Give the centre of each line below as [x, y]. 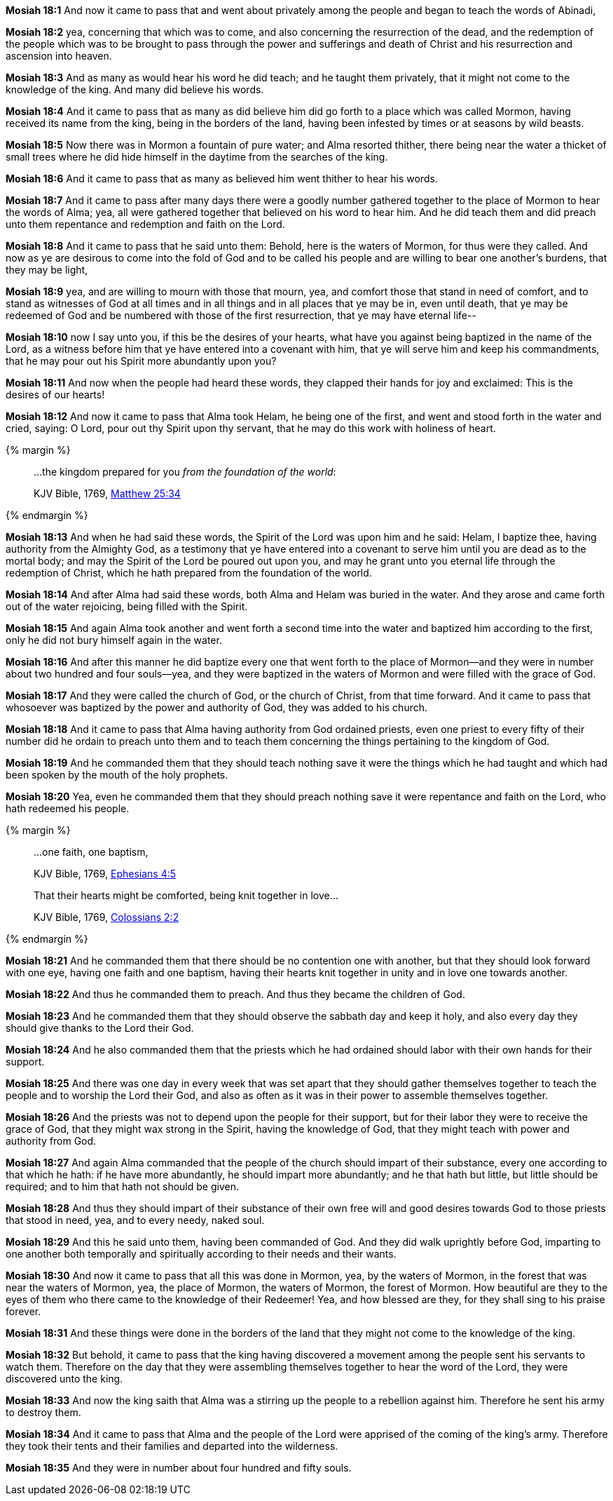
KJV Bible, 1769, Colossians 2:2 [106, 917]
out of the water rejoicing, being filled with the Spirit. [127, 606]
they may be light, [47, 270]
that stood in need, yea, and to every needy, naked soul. [135, 1220]
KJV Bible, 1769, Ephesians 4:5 [105, 874]
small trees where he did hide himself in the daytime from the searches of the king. [197, 157]
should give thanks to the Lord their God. [100, 1028]
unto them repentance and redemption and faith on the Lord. [145, 224]
